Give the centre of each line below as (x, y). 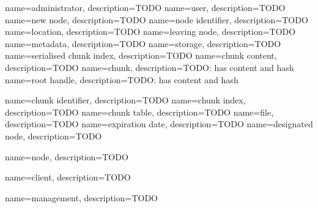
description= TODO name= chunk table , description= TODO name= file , (139, 112)
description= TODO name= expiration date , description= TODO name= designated (159, 124)
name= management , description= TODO (82, 197)
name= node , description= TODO (67, 156)
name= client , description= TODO (68, 177)
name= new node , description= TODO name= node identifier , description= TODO (157, 19)
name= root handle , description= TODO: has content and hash (122, 79)
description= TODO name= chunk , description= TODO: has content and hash (150, 67)
